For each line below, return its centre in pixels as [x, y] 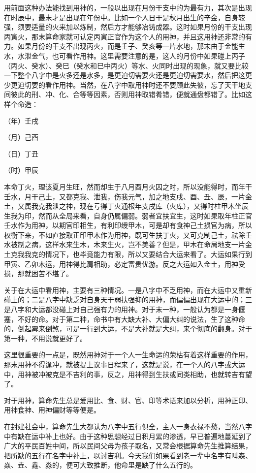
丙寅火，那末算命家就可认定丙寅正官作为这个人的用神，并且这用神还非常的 [125, 36]
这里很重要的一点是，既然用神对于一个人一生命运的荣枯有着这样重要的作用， [128, 355]
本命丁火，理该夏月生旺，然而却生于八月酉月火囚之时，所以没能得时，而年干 [128, 186]
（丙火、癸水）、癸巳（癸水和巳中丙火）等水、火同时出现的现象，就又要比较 [126, 65]
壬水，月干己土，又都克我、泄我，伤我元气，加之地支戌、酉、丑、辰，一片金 [128, 196]
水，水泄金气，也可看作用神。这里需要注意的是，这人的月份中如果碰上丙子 [125, 55]
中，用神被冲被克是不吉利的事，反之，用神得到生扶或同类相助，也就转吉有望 [128, 374]
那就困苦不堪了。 [45, 273]
